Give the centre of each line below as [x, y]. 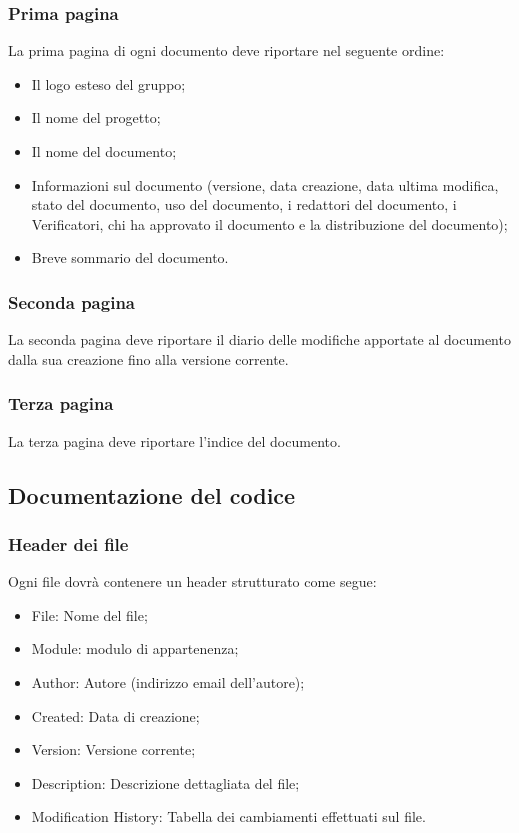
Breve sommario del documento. [130, 257]
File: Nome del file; [89, 614]
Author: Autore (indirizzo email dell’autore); [168, 681]
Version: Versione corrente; [113, 749]
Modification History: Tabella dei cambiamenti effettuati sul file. [228, 816]
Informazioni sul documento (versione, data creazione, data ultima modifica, [265, 184]
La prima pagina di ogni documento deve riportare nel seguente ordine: [226, 50]
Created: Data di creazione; [115, 715]
